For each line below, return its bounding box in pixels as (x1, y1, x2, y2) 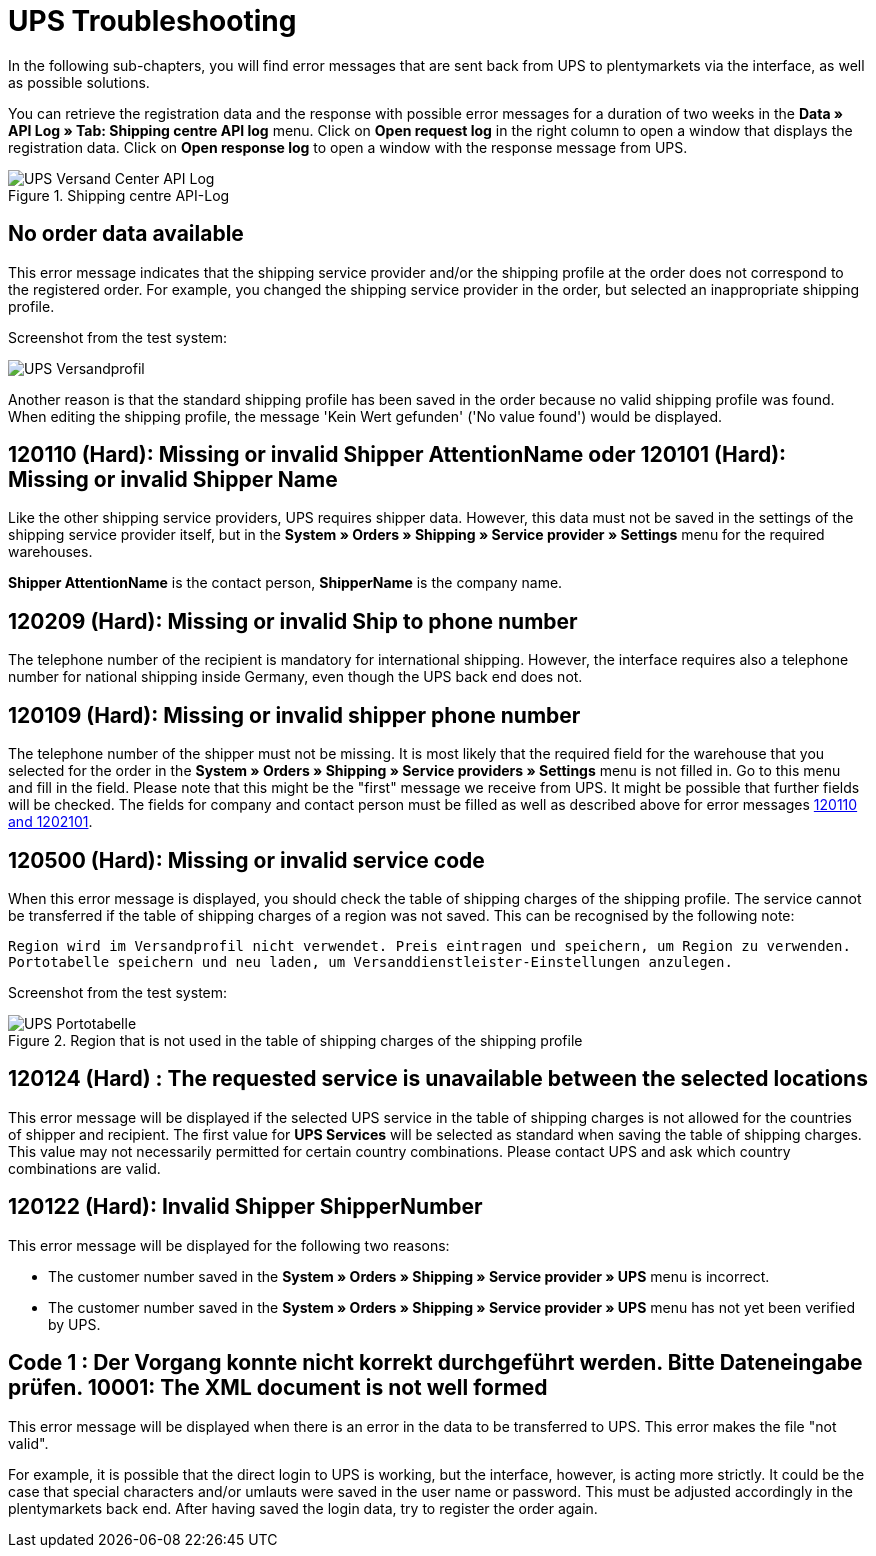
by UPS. (48, 1315, 101, 1333)
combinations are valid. (8, 1159, 161, 1177)
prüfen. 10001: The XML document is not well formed (8, 1375, 548, 1401)
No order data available (8, 221, 244, 247)
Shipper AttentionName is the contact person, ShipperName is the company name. (8, 574, 563, 592)
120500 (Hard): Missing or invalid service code (8, 847, 485, 873)
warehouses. (8, 543, 93, 561)
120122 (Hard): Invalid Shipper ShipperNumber (8, 1194, 483, 1220)
